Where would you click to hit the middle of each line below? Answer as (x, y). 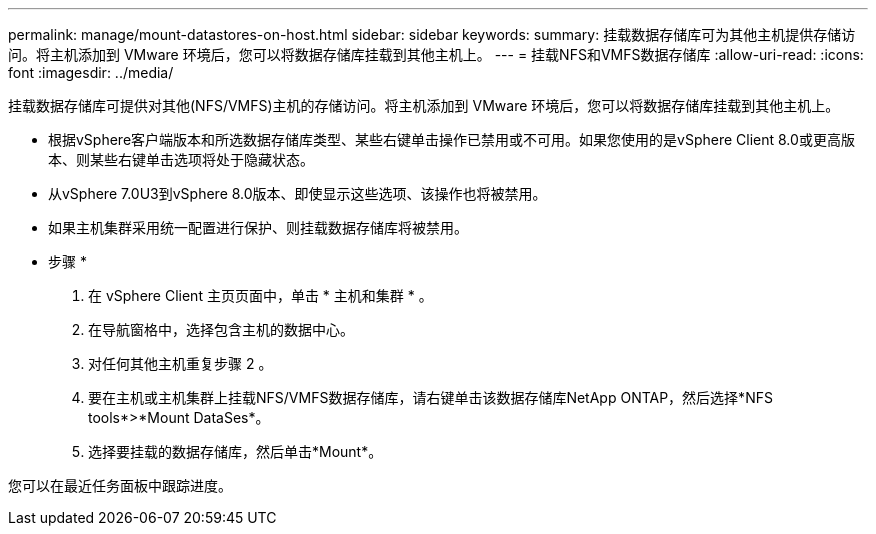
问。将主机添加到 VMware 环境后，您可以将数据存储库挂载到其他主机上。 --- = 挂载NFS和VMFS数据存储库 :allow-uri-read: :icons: (436, 54)
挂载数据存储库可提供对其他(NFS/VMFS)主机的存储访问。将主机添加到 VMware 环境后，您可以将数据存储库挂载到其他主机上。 (424, 105)
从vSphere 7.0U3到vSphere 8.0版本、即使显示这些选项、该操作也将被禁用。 (297, 193)
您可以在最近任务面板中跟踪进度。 (120, 485)
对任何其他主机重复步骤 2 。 (180, 363)
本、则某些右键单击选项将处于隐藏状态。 (181, 159)
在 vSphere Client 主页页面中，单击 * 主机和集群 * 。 (260, 295)
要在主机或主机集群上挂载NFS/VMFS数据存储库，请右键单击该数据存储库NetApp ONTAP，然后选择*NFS (430, 397)
